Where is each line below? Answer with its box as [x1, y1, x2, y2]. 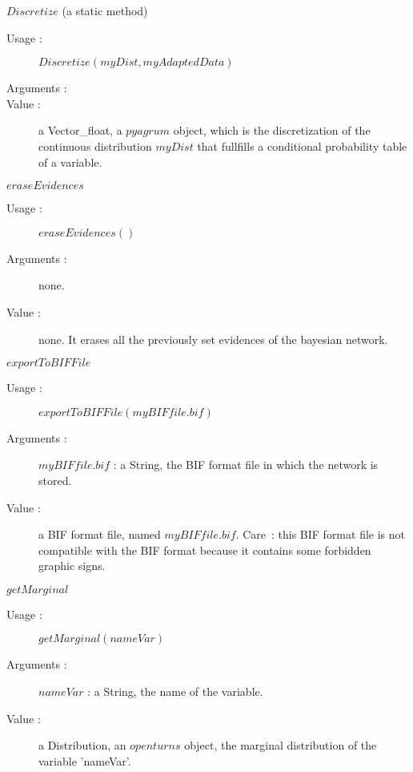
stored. [38, 471, 72, 488]
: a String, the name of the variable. [87, 683, 263, 700]
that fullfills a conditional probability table [197, 137, 407, 154]
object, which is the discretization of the [173, 122, 371, 139]
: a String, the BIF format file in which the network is [113, 456, 379, 473]
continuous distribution [38, 137, 152, 154]
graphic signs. [38, 557, 106, 574]
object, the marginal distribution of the [184, 737, 377, 754]
